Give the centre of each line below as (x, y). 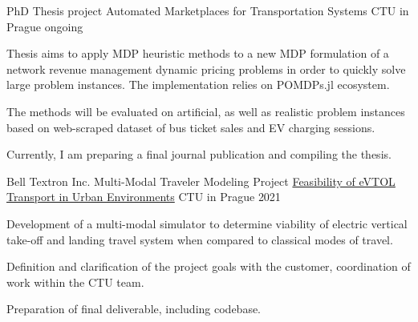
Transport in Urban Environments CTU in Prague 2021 (144, 197)
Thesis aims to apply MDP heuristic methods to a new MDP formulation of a (198, 53)
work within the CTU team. (75, 282)
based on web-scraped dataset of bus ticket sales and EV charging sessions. (191, 127)
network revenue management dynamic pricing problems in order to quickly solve (206, 68)
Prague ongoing (45, 26)
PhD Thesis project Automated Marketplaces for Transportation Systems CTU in (208, 10)
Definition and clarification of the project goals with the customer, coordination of (209, 266)
